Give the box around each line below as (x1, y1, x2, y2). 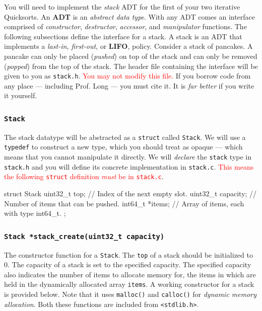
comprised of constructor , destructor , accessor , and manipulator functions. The (4, 21, 247, 32)
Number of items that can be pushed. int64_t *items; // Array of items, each (4, 198, 244, 208)
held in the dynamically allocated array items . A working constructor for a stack (4, 279, 254, 289)
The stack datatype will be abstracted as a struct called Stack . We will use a (4, 131, 246, 142)
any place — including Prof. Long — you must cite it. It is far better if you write (4, 80, 254, 91)
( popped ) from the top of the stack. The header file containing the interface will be (4, 60, 258, 71)
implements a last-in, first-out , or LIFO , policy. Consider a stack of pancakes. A (4, 41, 253, 51)
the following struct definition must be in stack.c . (4, 171, 164, 182)
